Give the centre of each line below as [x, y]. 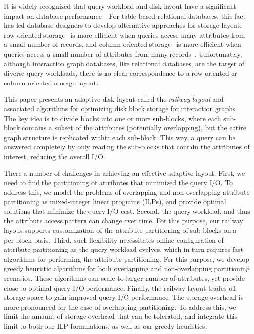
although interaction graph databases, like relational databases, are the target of [124, 63]
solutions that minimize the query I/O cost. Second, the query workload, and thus [127, 211]
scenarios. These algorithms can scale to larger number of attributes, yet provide [125, 278]
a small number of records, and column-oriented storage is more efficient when [123, 44]
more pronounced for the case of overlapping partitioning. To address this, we [120, 306]
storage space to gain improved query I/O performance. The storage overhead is [124, 297]
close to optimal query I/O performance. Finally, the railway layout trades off [120, 287]
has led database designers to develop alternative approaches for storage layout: [123, 25]
